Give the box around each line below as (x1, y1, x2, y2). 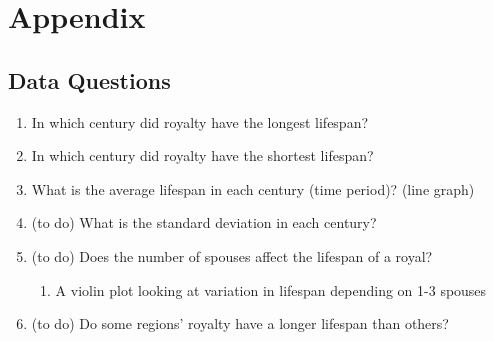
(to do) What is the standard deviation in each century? (31, 212, 377, 233)
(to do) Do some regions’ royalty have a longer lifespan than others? (31, 313, 449, 334)
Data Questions (8, 64, 171, 95)
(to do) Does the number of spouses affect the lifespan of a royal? (31, 245, 433, 266)
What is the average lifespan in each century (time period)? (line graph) (31, 178, 475, 199)
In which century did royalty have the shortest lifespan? (31, 145, 374, 166)
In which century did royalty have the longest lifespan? (31, 111, 369, 132)
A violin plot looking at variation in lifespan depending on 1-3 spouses (55, 279, 487, 300)
